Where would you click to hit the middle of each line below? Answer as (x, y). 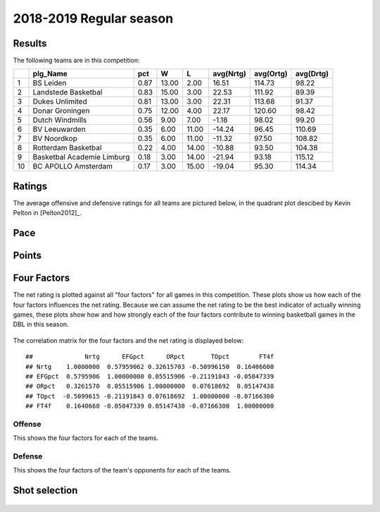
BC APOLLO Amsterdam (72, 166)
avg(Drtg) (312, 74)
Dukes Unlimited (60, 102)
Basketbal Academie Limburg (81, 157)
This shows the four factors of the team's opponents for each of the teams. (122, 470)
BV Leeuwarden (59, 129)
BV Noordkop (55, 139)
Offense (27, 424)
